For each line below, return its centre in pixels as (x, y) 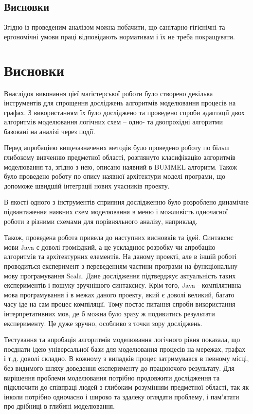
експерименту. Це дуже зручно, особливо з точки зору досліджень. (103, 323)
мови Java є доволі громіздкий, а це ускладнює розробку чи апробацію (110, 247)
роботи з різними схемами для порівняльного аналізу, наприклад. (101, 221)
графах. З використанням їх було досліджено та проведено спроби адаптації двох (124, 112)
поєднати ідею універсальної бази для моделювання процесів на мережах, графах (125, 349)
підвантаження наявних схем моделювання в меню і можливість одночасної (116, 212)
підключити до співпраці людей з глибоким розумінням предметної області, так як (126, 387)
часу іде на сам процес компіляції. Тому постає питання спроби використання (120, 304)
